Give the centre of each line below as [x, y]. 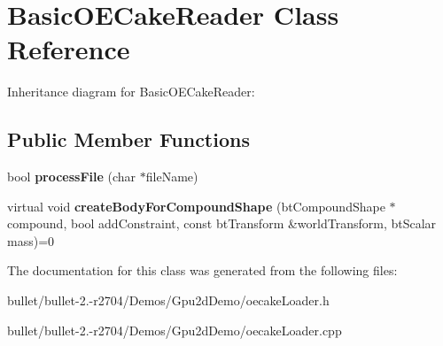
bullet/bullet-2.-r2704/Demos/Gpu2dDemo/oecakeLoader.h [168, 300]
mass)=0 [31, 240]
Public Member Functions [128, 139]
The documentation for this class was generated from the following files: [202, 270]
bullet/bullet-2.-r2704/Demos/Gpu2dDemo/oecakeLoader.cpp [175, 330]
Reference [69, 49]
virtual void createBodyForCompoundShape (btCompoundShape [196, 206]
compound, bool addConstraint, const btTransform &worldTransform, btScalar [222, 223]
